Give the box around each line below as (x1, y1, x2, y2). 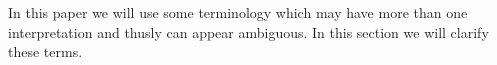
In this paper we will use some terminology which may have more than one (8, 2, 468, 22)
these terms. (8, 41, 83, 62)
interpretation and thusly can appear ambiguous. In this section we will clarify (8, 21, 489, 42)
